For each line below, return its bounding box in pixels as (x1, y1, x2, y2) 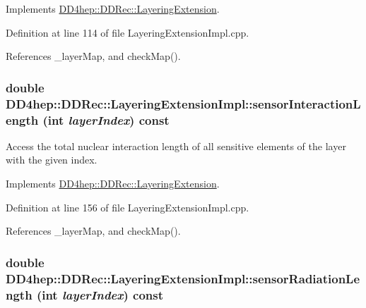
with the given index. (6, 152, 98, 167)
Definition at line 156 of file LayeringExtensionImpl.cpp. (6, 199, 249, 214)
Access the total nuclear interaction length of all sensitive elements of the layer (6, 138, 346, 153)
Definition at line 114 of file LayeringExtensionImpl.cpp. (6, 25, 249, 39)
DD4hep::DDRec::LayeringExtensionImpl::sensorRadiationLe (6, 269, 360, 287)
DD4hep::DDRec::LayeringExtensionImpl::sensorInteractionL (6, 94, 361, 112)
